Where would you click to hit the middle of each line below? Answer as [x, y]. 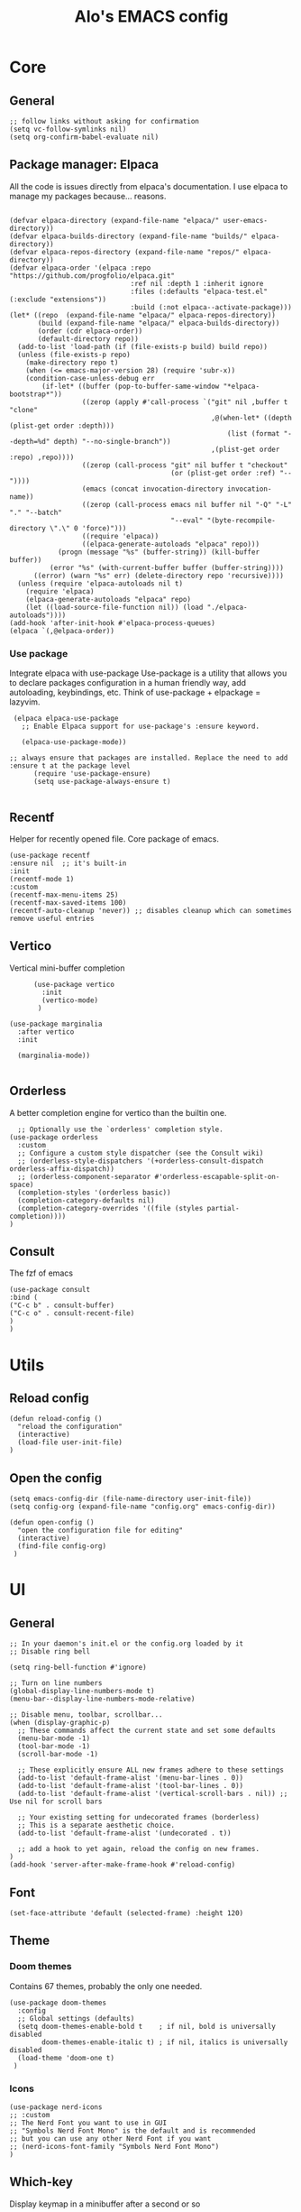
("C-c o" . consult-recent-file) [72, 1313]
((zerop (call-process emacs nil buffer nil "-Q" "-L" [187, 504]
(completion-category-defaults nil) [86, 1200]
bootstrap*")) [36, 394]
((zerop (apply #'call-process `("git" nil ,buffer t [185, 402]
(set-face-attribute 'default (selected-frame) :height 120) [127, 1913]
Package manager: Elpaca [84, 165]
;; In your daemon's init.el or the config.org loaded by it [127, 1644]
